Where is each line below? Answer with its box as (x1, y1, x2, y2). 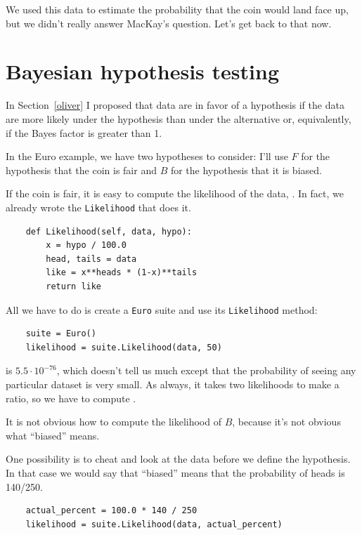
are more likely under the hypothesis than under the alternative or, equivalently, (6, 111, 351, 126)
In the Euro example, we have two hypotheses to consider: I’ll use (6, 149, 288, 164)
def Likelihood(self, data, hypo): (25, 226, 192, 237)
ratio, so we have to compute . (6, 390, 136, 405)
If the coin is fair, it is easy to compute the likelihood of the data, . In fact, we (6, 186, 344, 201)
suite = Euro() (25, 329, 96, 339)
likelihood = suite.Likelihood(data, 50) (25, 342, 222, 352)
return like (46, 281, 102, 291)
